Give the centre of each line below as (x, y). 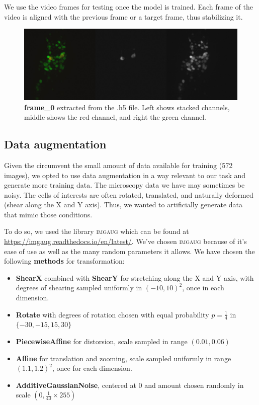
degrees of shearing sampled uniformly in (79, 288)
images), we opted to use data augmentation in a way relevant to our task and (125, 175)
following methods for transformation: (64, 261)
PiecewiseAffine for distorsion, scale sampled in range (102, 341)
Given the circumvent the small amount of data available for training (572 (118, 165)
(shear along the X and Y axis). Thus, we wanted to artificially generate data (123, 205)
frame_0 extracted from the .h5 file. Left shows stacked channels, (127, 107)
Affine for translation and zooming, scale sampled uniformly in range (123, 358)
